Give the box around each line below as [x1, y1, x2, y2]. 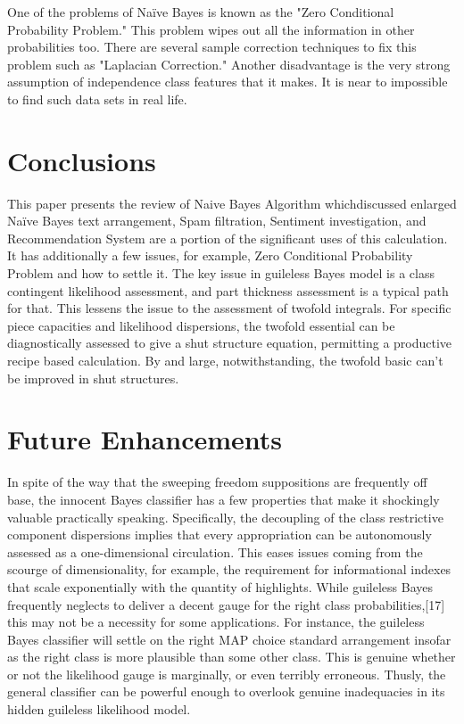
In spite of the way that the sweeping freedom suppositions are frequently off [7, 473, 427, 491]
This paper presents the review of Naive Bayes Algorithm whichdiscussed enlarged [7, 193, 457, 212]
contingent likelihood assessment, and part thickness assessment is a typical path [7, 281, 449, 300]
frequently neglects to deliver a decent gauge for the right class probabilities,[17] [7, 595, 445, 613]
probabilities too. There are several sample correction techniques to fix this [7, 37, 417, 56]
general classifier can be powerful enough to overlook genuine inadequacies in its [7, 682, 445, 701]
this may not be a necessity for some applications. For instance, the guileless [7, 613, 425, 631]
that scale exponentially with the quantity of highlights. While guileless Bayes [7, 577, 433, 596]
